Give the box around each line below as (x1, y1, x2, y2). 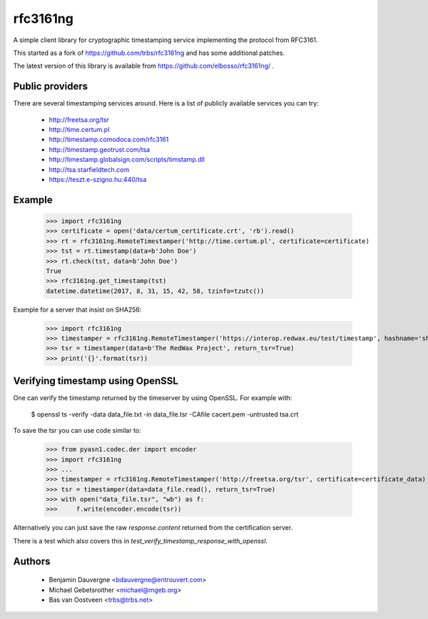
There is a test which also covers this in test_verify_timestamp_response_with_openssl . (13, 536, 267, 545)
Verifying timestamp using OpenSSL (13, 375, 178, 387)
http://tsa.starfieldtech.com (49, 165, 130, 174)
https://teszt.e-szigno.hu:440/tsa (49, 175, 147, 183)
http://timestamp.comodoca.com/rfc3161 (49, 135, 169, 144)
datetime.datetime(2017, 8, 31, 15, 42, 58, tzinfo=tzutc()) (46, 287, 265, 295)
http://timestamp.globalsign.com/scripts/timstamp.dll (49, 155, 205, 164)
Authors (13, 555, 51, 567)
